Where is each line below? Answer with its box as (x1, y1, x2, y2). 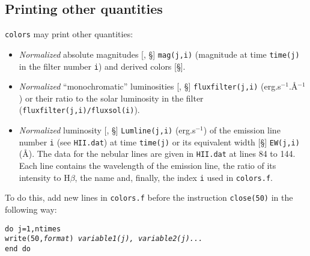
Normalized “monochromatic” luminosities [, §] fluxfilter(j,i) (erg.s (19, 80, 281, 93)
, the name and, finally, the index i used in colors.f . (74, 171, 273, 183)
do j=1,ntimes (5, 224, 61, 233)
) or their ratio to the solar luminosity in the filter (19, 91, 204, 104)
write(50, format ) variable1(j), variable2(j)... (5, 234, 203, 243)
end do (5, 244, 31, 253)
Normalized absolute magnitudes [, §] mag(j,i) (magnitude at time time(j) (19, 47, 300, 60)
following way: (5, 203, 57, 215)
